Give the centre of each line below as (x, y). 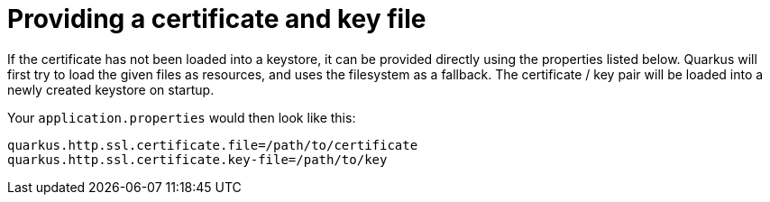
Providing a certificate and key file (217, 19)
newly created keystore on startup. (111, 89)
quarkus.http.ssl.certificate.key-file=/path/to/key (197, 159)
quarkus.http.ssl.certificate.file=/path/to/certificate (213, 145)
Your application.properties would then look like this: (182, 117)
